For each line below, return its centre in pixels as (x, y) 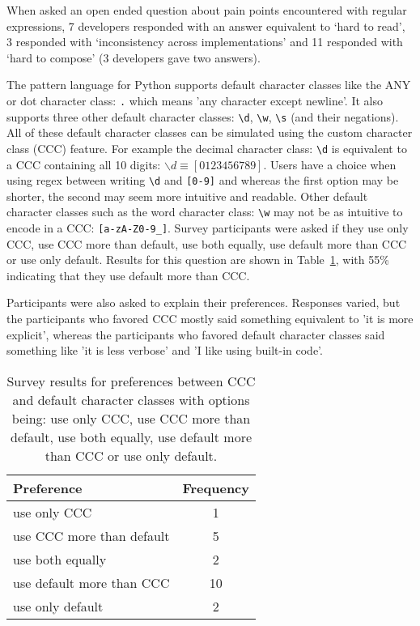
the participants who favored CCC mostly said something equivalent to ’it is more (210, 319)
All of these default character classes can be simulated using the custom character (210, 132)
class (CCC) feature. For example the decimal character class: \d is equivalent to (207, 148)
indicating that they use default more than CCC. (128, 275)
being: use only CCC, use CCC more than (131, 418)
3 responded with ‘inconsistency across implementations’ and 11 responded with (205, 42)
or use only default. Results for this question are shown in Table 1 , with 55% (198, 260)
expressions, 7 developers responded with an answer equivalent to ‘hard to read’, (206, 26)
